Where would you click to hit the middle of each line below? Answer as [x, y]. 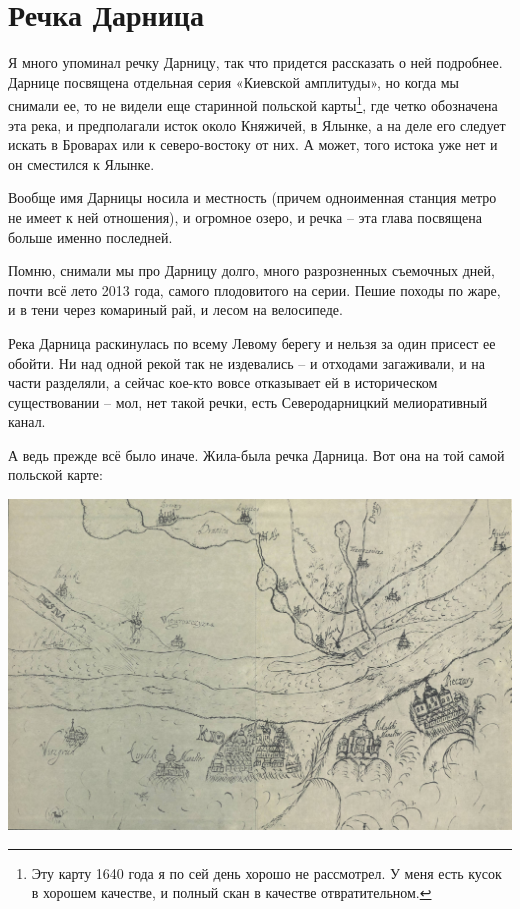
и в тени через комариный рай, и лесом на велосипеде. [175, 309]
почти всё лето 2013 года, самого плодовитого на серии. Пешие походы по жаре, [254, 289]
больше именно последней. [90, 236]
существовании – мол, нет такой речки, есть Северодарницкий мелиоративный [248, 401]
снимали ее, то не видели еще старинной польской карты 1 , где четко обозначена [253, 103]
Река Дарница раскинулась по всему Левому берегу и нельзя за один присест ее [252, 342]
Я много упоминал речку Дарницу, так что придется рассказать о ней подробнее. [255, 62]
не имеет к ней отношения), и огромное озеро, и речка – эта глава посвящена [245, 216]
